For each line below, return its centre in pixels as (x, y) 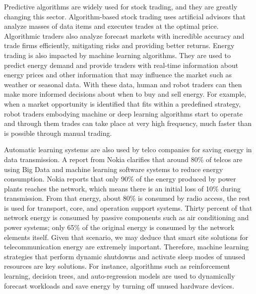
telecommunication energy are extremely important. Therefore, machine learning (127, 247)
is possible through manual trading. (58, 133)
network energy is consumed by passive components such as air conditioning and (127, 217)
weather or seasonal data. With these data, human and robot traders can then (123, 84)
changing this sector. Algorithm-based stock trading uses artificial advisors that (125, 16)
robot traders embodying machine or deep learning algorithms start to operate (123, 113)
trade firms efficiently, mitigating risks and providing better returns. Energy (119, 45)
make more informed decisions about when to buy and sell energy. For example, (125, 94)
